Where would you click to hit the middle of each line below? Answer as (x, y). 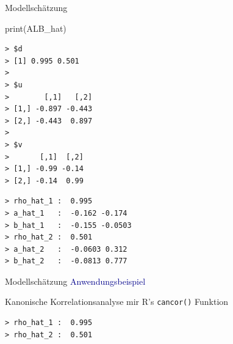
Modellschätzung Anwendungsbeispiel (75, 281)
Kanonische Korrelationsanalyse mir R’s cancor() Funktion (117, 302)
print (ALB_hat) (36, 28)
